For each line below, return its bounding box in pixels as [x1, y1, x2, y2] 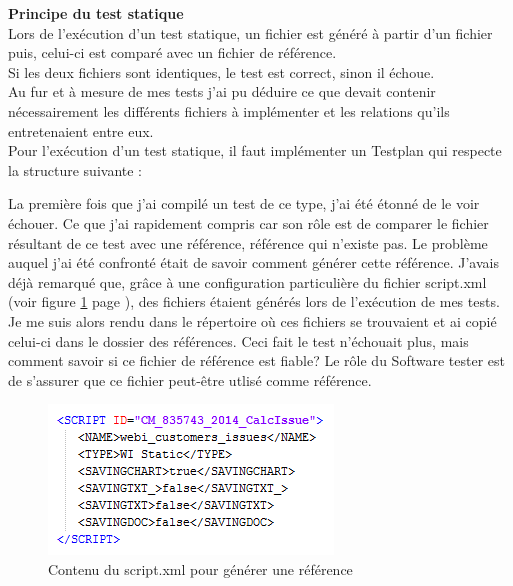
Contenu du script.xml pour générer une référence [48, 558, 353, 579]
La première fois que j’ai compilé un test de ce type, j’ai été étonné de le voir [8, 193, 480, 214]
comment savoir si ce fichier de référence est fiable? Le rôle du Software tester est [8, 350, 505, 371]
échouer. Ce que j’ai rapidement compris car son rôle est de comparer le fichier [8, 212, 489, 233]
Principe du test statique [8, 3, 184, 23]
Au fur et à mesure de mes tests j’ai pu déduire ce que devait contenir [8, 81, 436, 102]
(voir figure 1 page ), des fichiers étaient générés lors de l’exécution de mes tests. [8, 291, 500, 312]
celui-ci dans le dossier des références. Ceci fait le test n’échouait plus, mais [8, 330, 469, 351]
